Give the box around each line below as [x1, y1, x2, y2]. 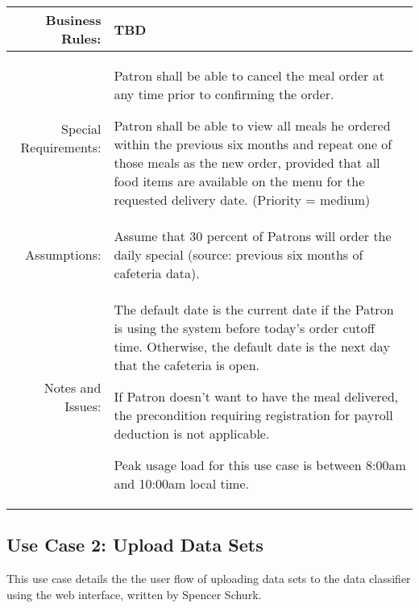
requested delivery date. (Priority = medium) [114, 190, 371, 209]
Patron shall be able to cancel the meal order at [114, 66, 384, 85]
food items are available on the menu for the [114, 172, 365, 190]
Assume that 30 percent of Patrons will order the [114, 227, 392, 245]
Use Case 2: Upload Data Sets [6, 532, 263, 557]
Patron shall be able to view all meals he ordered [114, 116, 391, 135]
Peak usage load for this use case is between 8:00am [114, 456, 406, 474]
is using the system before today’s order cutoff [114, 319, 375, 337]
